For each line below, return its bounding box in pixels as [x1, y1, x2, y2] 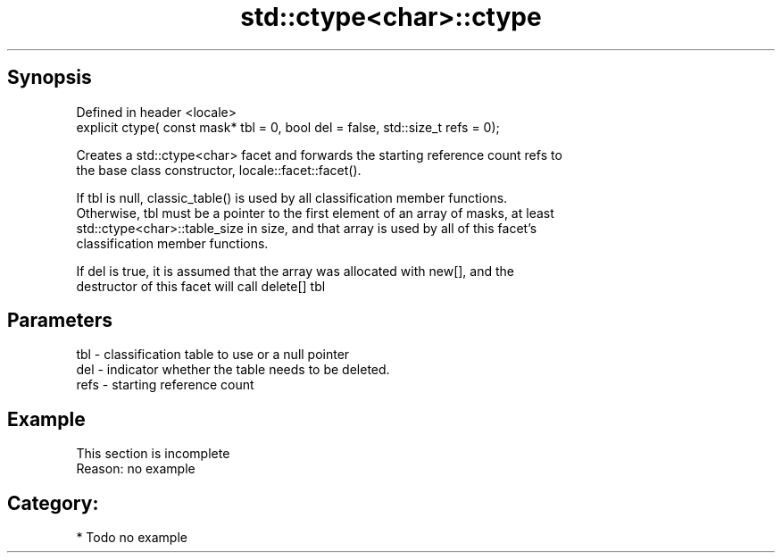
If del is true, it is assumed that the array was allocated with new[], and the [76, 263, 514, 279]
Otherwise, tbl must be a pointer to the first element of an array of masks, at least [76, 205, 554, 221]
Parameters [7, 309, 112, 332]
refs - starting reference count [76, 377, 254, 393]
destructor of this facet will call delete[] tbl [76, 278, 326, 294]
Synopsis [7, 66, 92, 89]
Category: [7, 491, 99, 514]
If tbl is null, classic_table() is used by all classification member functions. [76, 189, 508, 205]
